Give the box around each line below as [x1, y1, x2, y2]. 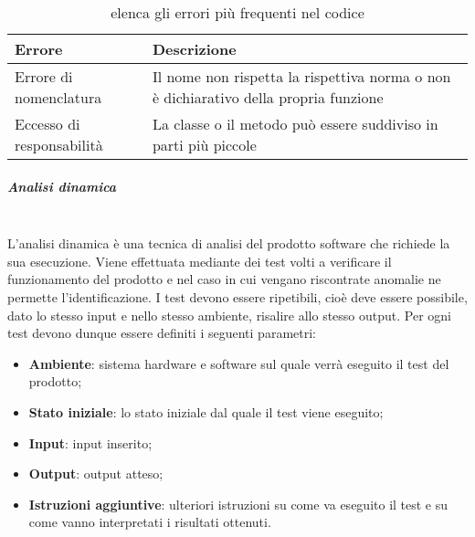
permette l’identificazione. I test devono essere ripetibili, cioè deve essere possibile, [7, 287, 468, 306]
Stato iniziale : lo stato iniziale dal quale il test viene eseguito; [28, 402, 384, 421]
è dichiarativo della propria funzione [152, 87, 384, 108]
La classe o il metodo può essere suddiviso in [152, 113, 438, 134]
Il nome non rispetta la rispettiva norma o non [152, 66, 451, 87]
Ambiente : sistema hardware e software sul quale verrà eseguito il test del [28, 353, 449, 373]
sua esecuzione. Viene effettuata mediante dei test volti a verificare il [7, 251, 392, 270]
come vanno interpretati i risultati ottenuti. [28, 512, 271, 532]
